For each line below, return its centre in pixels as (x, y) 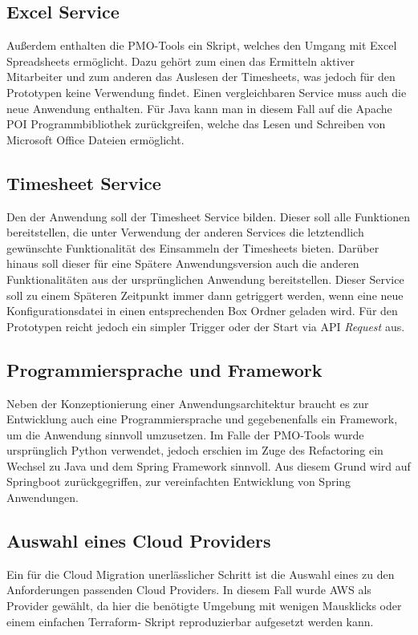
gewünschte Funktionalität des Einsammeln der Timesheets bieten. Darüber (193, 247)
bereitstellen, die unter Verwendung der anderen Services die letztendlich (185, 232)
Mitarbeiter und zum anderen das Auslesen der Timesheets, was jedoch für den (201, 77)
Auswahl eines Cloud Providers (139, 541)
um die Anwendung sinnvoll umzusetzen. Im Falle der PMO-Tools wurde (185, 434)
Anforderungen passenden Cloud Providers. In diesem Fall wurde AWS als (189, 590)
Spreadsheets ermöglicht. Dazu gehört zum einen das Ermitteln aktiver (181, 61)
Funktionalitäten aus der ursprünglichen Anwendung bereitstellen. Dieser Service (205, 279)
